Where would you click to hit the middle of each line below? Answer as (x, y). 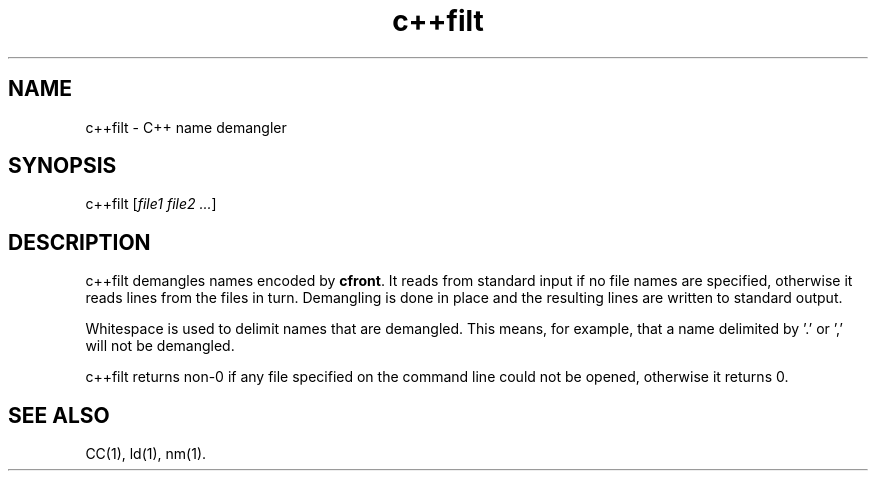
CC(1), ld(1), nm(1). (146, 454)
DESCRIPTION (79, 242)
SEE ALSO (59, 415)
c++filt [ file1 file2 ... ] (151, 204)
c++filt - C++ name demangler (186, 127)
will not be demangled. (160, 346)
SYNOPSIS (62, 166)
